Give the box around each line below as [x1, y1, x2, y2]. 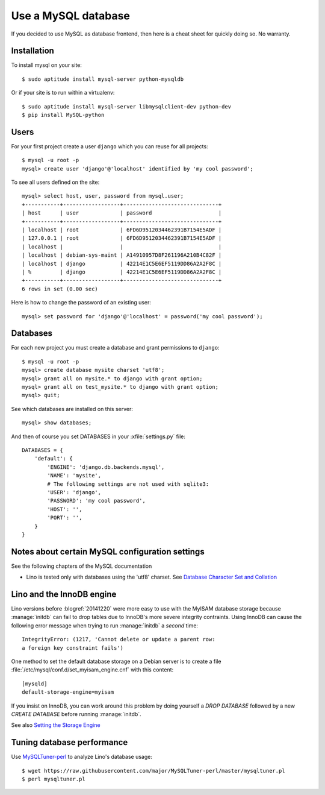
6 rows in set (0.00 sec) [22, 285, 99, 292]
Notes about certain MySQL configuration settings [11, 546, 205, 557]
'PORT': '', [47, 514, 82, 521]
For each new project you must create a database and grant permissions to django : [11, 344, 220, 351]
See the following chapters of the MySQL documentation [11, 562, 152, 570]
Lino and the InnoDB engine [11, 589, 117, 599]
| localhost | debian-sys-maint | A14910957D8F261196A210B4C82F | [22, 252, 222, 259]
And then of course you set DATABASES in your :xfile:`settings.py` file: [11, 433, 186, 440]
